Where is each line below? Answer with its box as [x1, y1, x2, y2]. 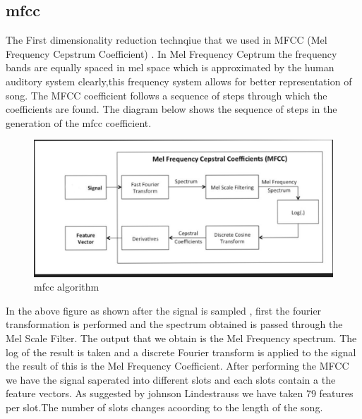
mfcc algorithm [34, 279, 99, 294]
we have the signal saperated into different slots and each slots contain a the [6, 372, 336, 387]
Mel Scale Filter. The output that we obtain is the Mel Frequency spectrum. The [6, 330, 357, 345]
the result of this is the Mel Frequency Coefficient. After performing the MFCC [6, 358, 349, 373]
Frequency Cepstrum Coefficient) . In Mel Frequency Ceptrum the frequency [6, 46, 337, 61]
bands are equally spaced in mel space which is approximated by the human [6, 60, 334, 75]
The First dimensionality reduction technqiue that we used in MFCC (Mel [6, 32, 327, 47]
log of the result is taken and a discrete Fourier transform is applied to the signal [6, 344, 356, 359]
